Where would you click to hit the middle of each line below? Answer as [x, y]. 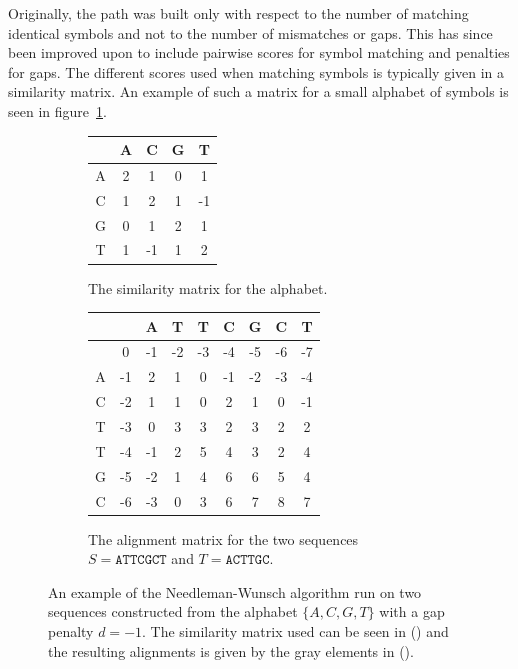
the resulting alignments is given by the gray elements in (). [231, 650]
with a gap [412, 611]
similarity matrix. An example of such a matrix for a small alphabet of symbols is [258, 91]
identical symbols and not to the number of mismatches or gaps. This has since [250, 32]
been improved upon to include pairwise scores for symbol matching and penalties [259, 52]
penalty [71, 631]
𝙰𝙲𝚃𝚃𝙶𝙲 [247, 560]
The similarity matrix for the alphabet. [208, 287]
